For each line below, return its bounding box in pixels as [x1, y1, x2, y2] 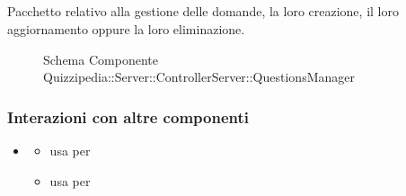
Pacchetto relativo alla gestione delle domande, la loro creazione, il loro [7, 2, 399, 21]
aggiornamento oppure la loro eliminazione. [7, 19, 245, 38]
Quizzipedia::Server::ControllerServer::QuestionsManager [43, 67, 355, 86]
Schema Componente [43, 49, 158, 68]
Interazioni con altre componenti [7, 105, 249, 128]
